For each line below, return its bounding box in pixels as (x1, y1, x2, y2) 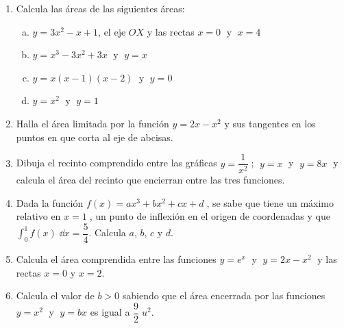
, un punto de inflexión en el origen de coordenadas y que (89, 209, 330, 223)
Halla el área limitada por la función (16, 116, 169, 130)
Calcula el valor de (16, 288, 95, 303)
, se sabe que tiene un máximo (206, 195, 334, 210)
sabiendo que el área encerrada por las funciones (122, 288, 325, 303)
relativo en (16, 209, 61, 223)
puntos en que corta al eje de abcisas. (16, 129, 173, 144)
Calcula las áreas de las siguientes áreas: (16, 1, 185, 15)
